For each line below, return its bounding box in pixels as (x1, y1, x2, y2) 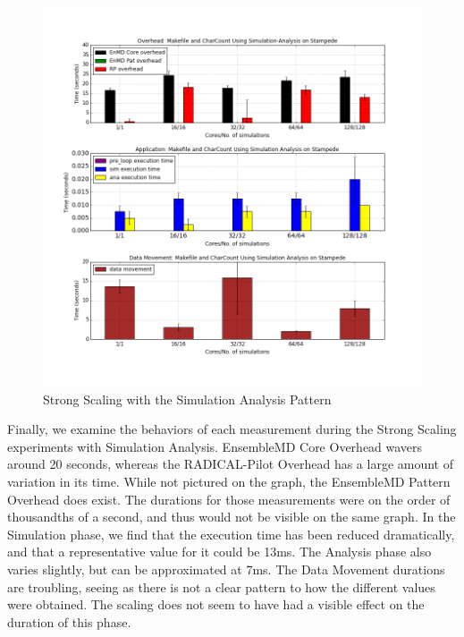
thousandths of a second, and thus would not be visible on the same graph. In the (7, 507, 456, 526)
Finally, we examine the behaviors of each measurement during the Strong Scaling (7, 420, 457, 438)
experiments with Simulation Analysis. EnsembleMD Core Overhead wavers (7, 437, 423, 455)
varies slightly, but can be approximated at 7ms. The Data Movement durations (7, 559, 445, 578)
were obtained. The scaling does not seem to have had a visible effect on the (7, 595, 425, 614)
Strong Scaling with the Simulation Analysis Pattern (43, 389, 332, 408)
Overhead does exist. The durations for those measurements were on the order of (7, 489, 451, 508)
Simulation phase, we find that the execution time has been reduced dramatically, (7, 524, 455, 543)
